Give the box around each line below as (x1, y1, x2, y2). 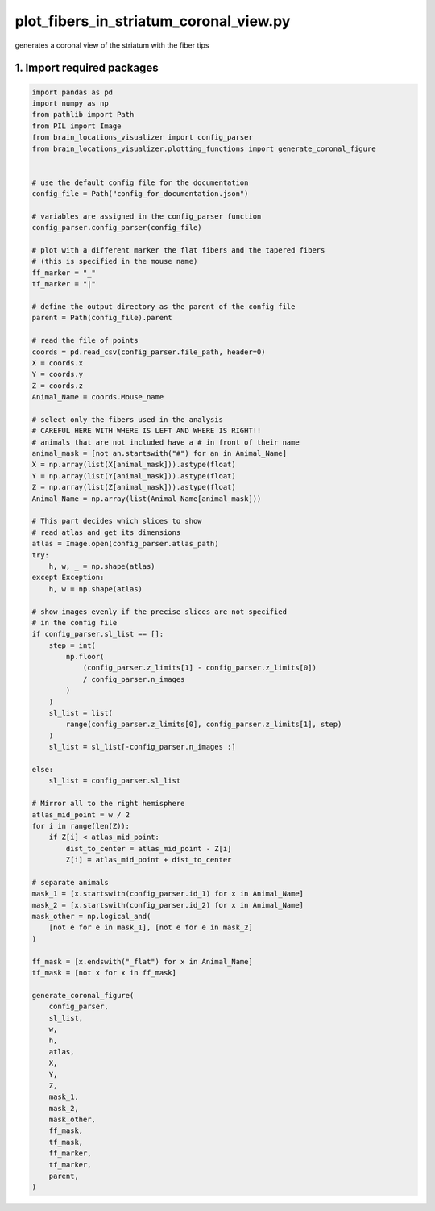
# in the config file (31, 618, 118, 627)
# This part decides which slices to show (31, 516, 202, 526)
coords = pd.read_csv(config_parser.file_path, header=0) (31, 347, 266, 357)
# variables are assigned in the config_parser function (31, 211, 262, 221)
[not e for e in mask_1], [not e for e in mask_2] (48, 923, 253, 932)
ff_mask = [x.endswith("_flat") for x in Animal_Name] (31, 957, 253, 966)
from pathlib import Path (31, 110, 135, 119)
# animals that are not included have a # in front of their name (31, 437, 300, 447)
